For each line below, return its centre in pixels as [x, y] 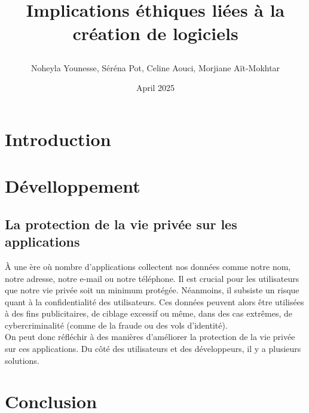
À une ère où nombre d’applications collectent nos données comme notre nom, [148, 266]
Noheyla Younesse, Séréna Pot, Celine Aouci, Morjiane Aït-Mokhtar [155, 67]
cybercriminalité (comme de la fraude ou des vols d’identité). [116, 325]
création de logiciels [155, 33]
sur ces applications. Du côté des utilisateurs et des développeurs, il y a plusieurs [153, 349]
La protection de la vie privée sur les [121, 224]
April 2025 [155, 88]
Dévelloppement [73, 186]
